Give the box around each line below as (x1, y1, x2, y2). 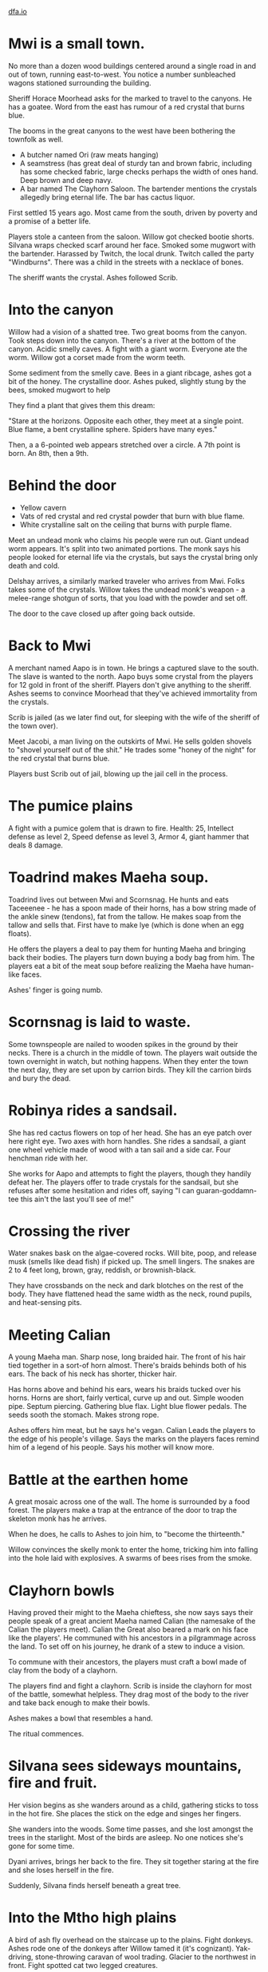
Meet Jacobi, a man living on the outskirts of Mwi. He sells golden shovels (8, 736, 252, 746)
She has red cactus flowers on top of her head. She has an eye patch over (8, 1128, 253, 1137)
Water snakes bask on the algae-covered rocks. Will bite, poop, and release (8, 1248, 257, 1258)
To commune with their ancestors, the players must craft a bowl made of (8, 1657, 247, 1667)
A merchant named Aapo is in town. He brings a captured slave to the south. (8, 663, 259, 673)
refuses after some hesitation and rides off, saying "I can (8, 1185, 195, 1195)
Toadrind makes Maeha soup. (8, 868, 209, 886)
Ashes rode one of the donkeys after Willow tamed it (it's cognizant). (8, 1944, 234, 1954)
